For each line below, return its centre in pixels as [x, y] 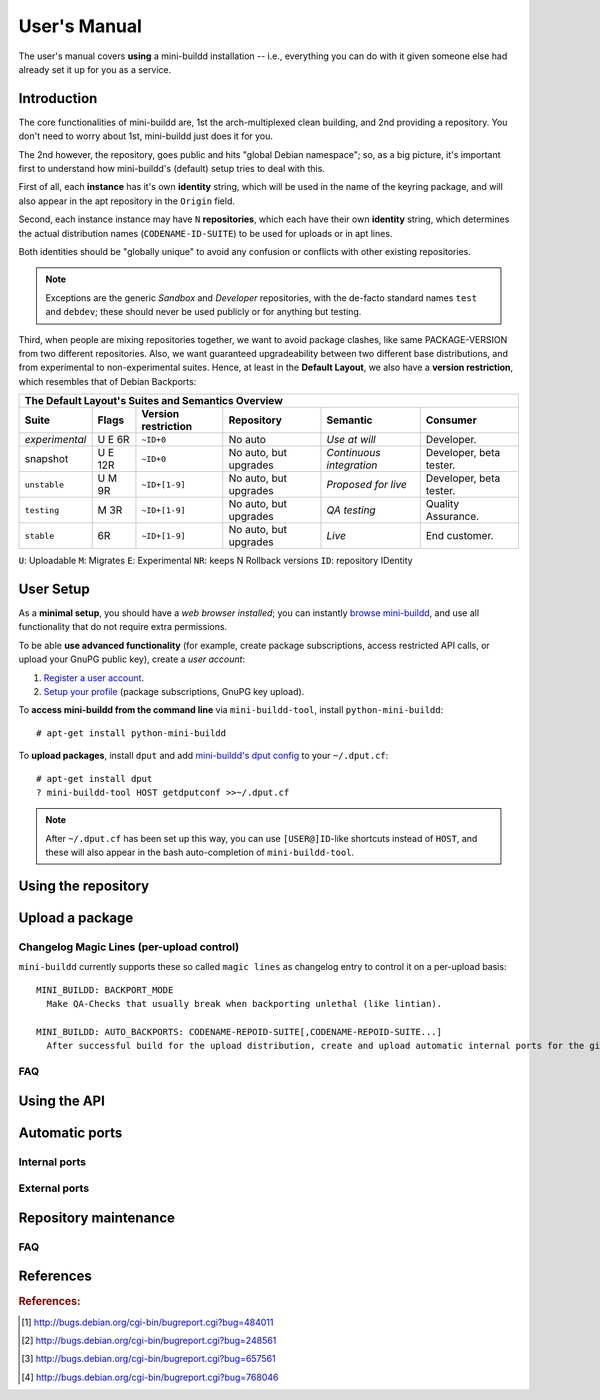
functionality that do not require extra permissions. [123, 627]
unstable [44, 484]
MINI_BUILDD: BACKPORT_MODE [105, 989]
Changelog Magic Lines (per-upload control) [129, 947]
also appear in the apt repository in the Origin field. [126, 201]
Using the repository [84, 885]
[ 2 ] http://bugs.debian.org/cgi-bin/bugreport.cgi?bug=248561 [149, 1341]
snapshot [46, 459]
